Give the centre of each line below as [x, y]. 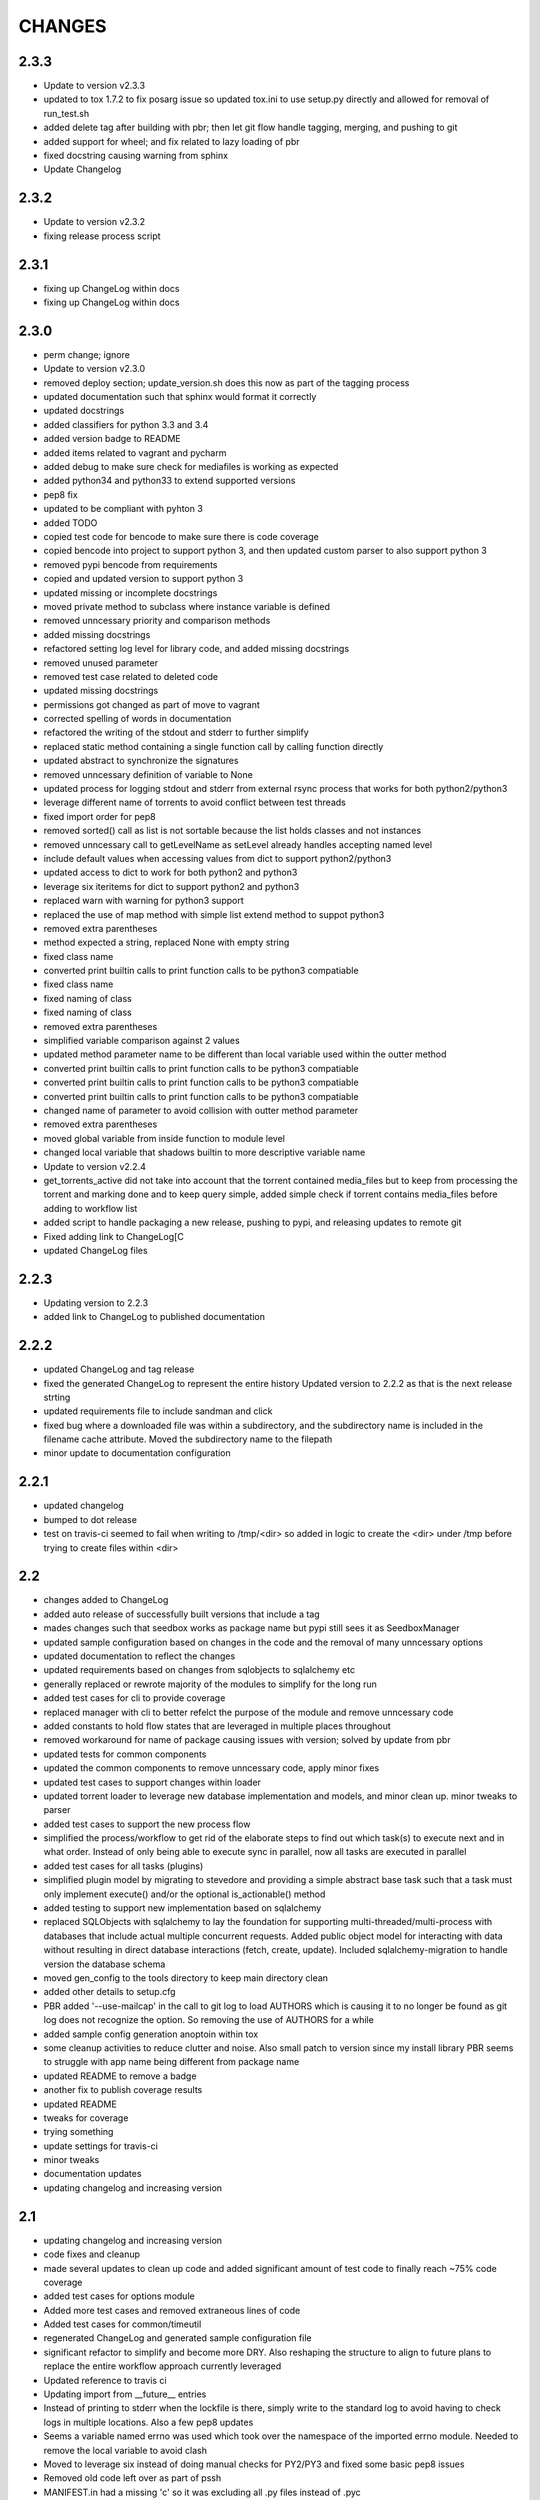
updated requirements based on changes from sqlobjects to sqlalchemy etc [199, 1670]
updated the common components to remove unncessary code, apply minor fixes [211, 1768]
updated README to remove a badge [120, 2076]
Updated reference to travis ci [105, 2380]
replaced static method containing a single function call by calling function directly [213, 746]
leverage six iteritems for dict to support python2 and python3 [171, 886]
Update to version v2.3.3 [94, 86]
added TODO [70, 522]
